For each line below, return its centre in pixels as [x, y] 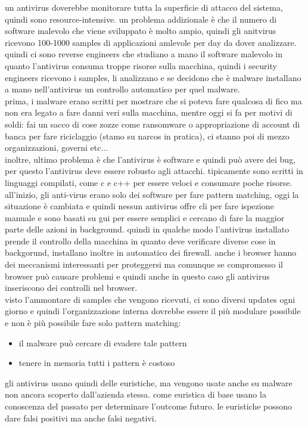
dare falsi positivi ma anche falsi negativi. [81, 418]
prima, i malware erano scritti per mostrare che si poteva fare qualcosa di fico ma [153, 100]
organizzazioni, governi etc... [57, 148]
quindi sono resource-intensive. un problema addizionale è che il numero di [141, 19]
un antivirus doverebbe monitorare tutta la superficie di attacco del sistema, [144, 7]
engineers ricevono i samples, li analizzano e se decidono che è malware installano [153, 77]
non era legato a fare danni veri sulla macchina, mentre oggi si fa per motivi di [149, 112]
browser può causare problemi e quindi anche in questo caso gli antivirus [137, 276]
